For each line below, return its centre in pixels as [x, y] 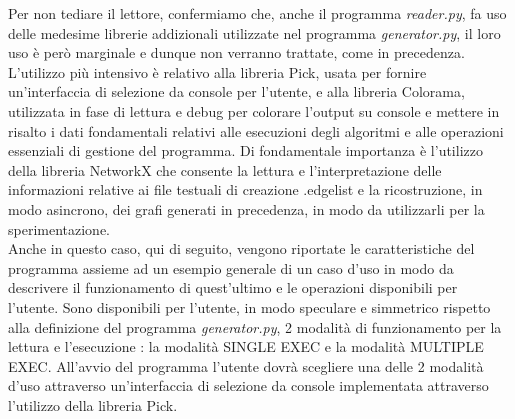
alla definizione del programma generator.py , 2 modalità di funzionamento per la [255, 326]
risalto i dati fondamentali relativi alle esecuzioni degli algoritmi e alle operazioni [256, 130]
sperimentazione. [59, 228]
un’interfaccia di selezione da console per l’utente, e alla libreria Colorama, [236, 91]
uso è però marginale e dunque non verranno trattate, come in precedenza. [236, 52]
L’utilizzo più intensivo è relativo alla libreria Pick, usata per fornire [217, 71]
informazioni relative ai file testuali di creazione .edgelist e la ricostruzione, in [245, 189]
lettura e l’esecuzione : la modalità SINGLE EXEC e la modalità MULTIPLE [246, 346]
